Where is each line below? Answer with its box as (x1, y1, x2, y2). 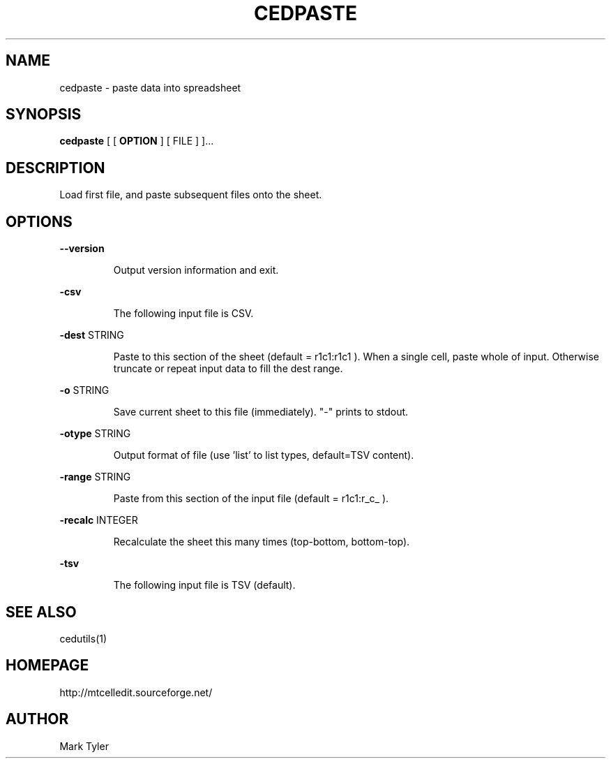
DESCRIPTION (6, 159, 105, 177)
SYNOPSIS (6, 105, 82, 124)
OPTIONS (6, 212, 73, 230)
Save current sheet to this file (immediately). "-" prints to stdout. (113, 406, 409, 418)
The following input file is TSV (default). (113, 579, 296, 592)
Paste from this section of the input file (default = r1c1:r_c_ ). (113, 492, 389, 505)
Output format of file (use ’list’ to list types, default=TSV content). (113, 449, 414, 462)
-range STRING (59, 471, 131, 483)
